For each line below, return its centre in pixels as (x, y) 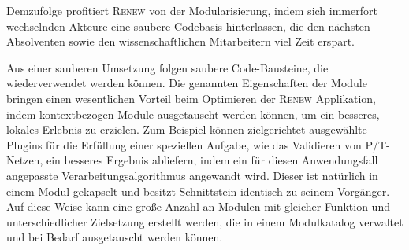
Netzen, (25, 160)
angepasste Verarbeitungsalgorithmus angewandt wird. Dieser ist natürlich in (192, 175)
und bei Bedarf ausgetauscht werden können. (115, 237)
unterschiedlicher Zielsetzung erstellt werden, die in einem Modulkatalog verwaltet (205, 221)
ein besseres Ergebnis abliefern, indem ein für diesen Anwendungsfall (212, 160)
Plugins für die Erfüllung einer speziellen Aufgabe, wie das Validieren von (184, 144)
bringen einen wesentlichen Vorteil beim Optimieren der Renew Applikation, (191, 98)
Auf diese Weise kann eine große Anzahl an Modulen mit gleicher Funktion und (198, 206)
